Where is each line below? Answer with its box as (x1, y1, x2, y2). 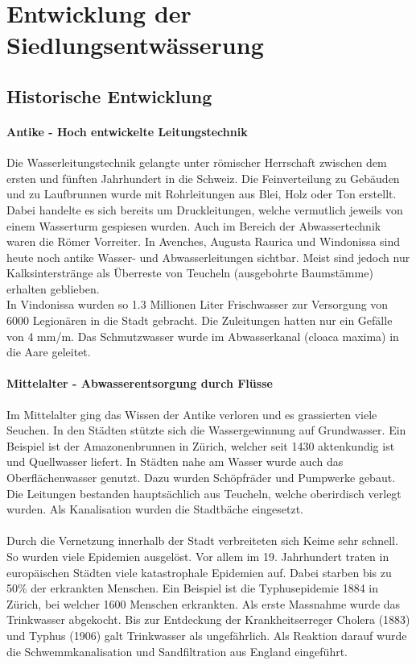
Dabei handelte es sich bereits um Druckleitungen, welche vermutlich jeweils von (6, 201, 403, 218)
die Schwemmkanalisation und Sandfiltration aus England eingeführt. (6, 642, 348, 659)
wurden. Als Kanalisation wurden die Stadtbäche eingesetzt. (6, 501, 303, 517)
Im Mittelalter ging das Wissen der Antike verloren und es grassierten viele (6, 405, 377, 422)
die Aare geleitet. (6, 343, 91, 360)
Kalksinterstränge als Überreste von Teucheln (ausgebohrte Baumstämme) (6, 264, 373, 281)
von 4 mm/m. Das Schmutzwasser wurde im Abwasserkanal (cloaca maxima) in (6, 327, 399, 344)
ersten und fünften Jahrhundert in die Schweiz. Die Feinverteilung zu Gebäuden (6, 169, 400, 186)
